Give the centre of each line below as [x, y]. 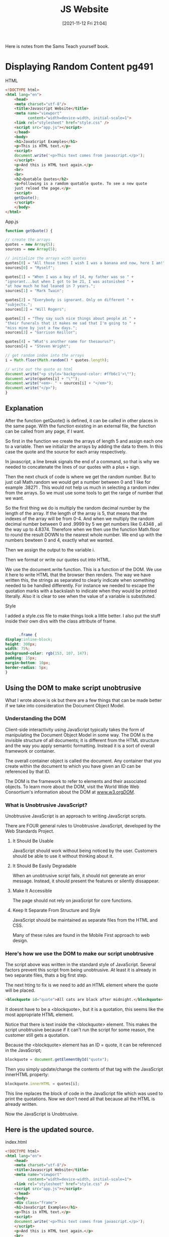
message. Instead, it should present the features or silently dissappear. [86, 881]
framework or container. [30, 751]
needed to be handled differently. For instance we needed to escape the [80, 585]
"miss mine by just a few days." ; [41, 328]
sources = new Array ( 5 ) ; [31, 249]
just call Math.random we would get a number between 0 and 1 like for [78, 482]
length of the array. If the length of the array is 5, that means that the [76, 513]
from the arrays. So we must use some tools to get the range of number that [84, 492]
